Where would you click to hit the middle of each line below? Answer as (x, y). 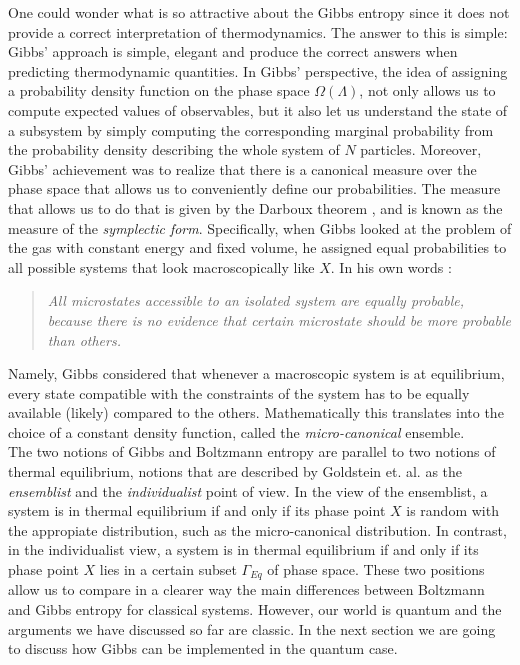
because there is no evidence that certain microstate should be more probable (279, 319)
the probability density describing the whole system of (174, 149)
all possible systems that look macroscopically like (161, 266)
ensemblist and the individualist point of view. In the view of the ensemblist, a (248, 490)
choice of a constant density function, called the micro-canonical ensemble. (236, 431)
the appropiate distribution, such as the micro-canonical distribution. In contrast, (257, 529)
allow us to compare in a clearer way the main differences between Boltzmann (246, 589)
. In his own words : (391, 266)
